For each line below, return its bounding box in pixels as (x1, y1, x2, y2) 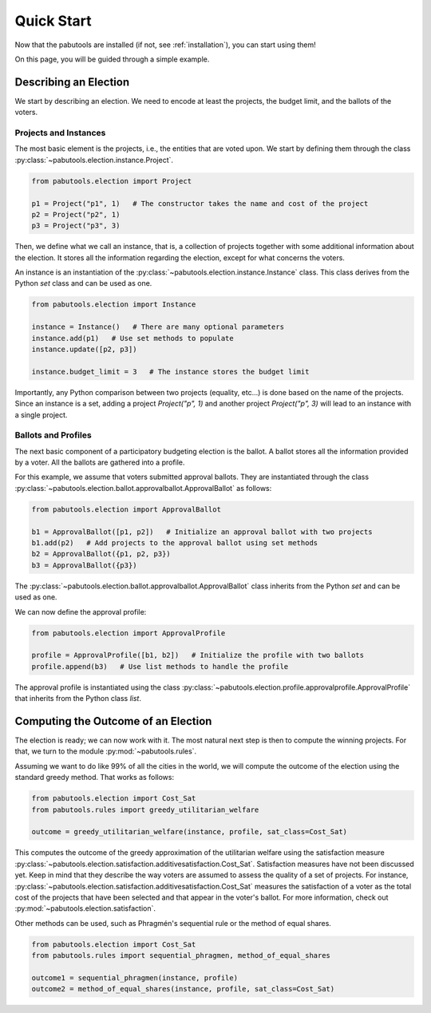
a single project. (14, 410, 68, 419)
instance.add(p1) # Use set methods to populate (31, 334, 235, 342)
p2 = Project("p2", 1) (31, 210, 121, 219)
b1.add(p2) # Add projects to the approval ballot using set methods (31, 539, 318, 548)
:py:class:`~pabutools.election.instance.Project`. (14, 155, 174, 164)
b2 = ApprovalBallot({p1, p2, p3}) (31, 549, 171, 559)
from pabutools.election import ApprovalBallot (31, 505, 221, 514)
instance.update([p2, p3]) (31, 345, 137, 354)
